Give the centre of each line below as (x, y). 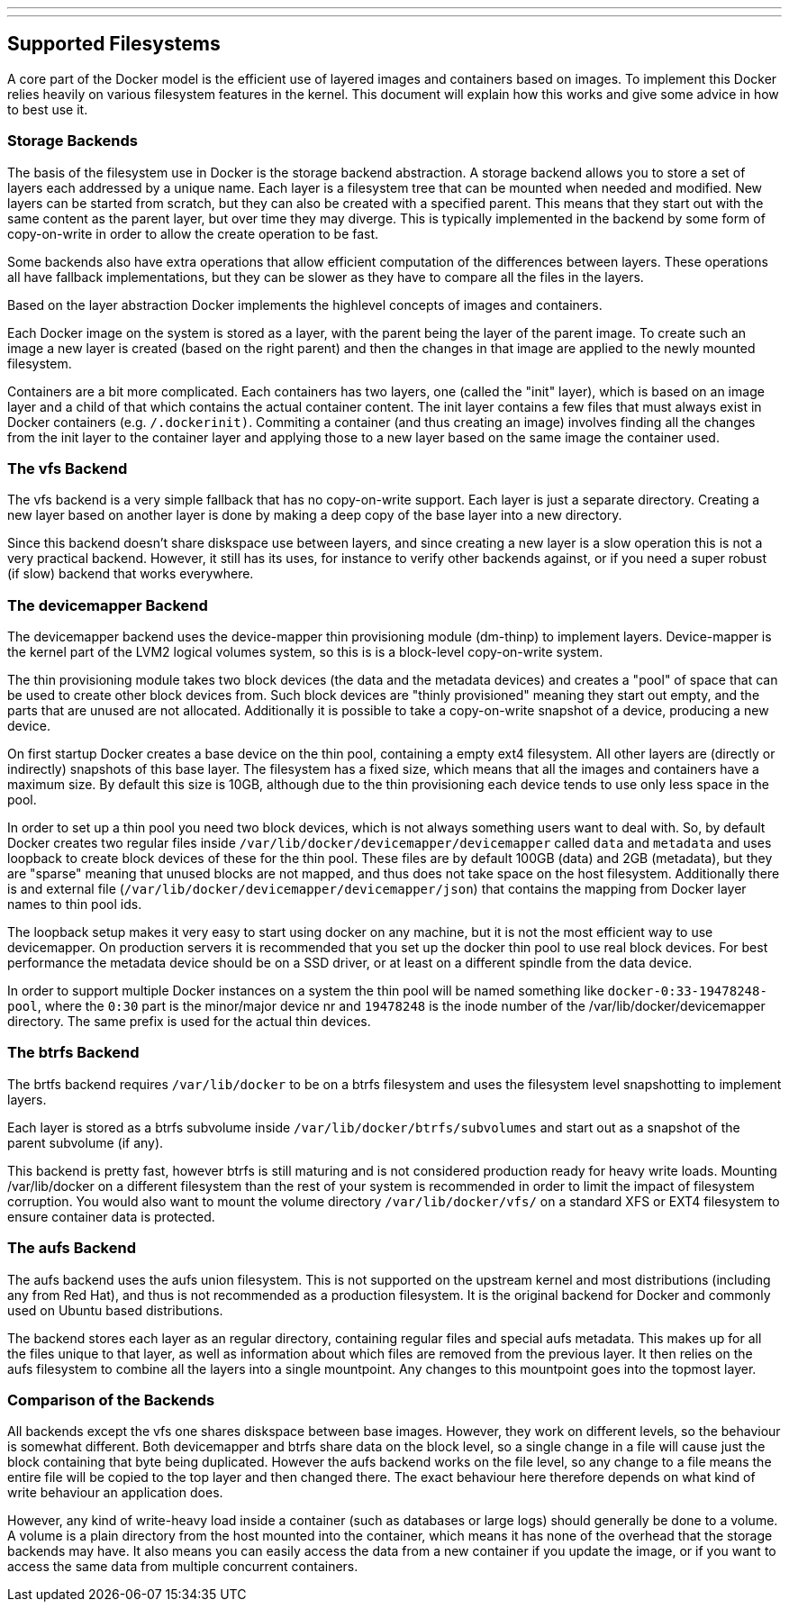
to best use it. (48, 109)
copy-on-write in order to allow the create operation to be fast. (193, 233)
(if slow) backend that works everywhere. (131, 574)
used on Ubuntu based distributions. (115, 1310)
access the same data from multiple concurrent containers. (183, 1567)
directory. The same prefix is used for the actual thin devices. (189, 1022)
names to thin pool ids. (75, 904)
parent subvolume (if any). (86, 1142)
